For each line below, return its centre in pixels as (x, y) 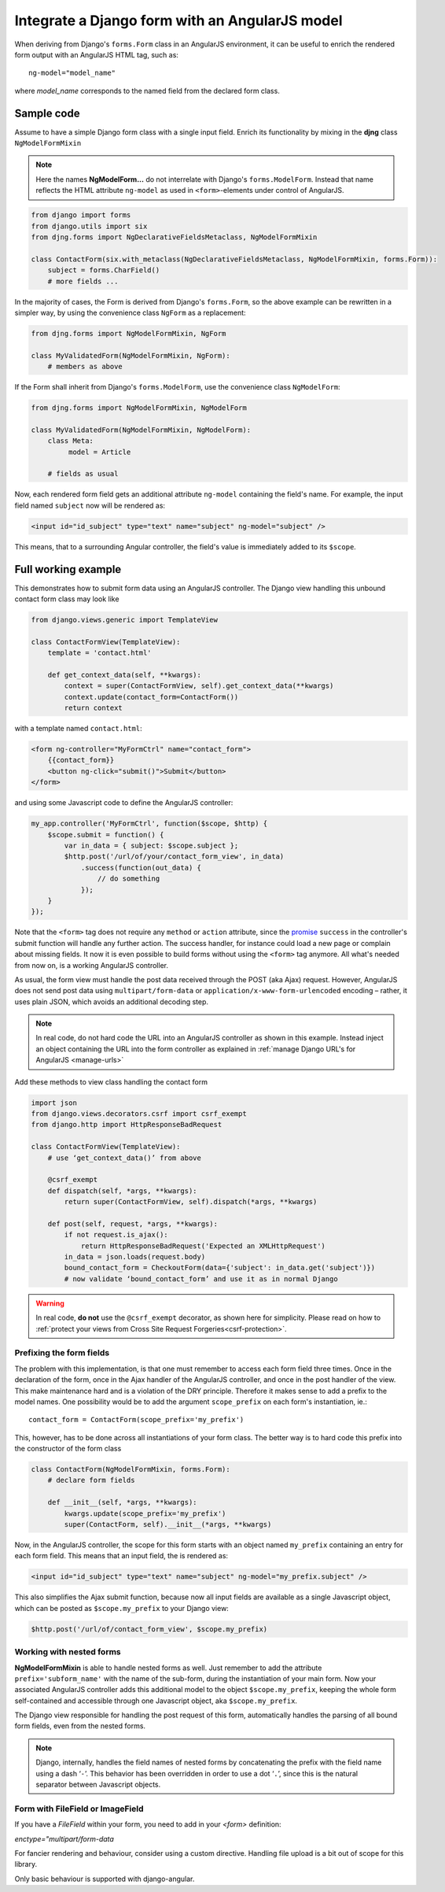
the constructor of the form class (68, 1449)
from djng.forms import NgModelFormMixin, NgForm (129, 333)
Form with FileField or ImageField (79, 1809)
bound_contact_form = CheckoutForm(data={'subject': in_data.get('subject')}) (220, 1268)
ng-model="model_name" (72, 73)
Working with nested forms (68, 1652)
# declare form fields (91, 1480)
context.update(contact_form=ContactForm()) (151, 697)
